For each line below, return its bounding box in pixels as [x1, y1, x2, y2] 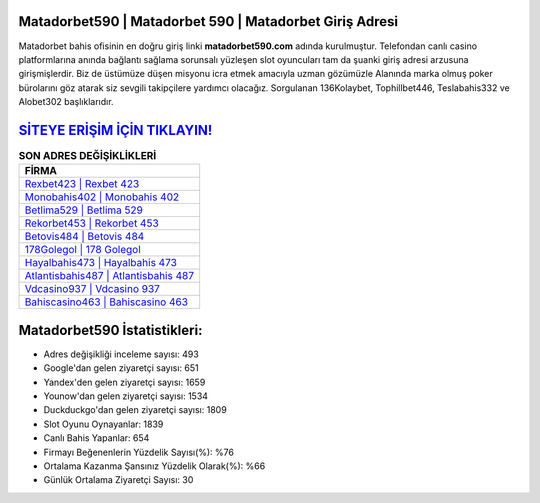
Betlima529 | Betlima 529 [24, 203, 144, 217]
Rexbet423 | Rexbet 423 [24, 177, 140, 191]
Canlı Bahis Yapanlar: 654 [43, 432, 150, 444]
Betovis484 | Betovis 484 [24, 230, 145, 244]
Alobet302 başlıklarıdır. [18, 96, 114, 108]
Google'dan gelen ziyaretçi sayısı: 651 [43, 362, 199, 374]
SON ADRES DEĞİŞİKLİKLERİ [18, 149, 157, 163]
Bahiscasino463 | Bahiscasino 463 [24, 295, 189, 309]
